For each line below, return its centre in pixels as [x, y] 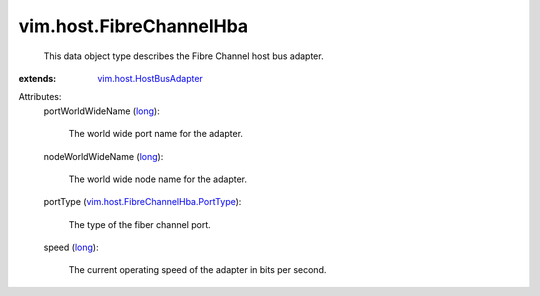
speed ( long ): [71, 247]
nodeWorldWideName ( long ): [103, 156]
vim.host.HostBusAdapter [150, 78]
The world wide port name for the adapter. [156, 134]
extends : [37, 78]
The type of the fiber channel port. [140, 224]
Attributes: [40, 97]
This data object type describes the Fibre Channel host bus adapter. [183, 56]
